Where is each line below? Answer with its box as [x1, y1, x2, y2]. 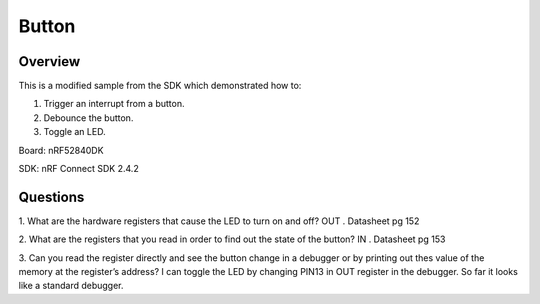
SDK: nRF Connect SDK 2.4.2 [18, 163, 139, 175]
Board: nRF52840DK [18, 144, 104, 156]
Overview [18, 53, 81, 70]
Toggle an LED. [43, 126, 106, 138]
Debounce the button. [43, 111, 134, 124]
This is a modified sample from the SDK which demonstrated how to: [18, 80, 302, 92]
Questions [18, 188, 85, 205]
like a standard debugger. [18, 280, 124, 292]
